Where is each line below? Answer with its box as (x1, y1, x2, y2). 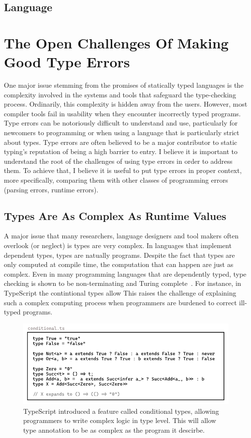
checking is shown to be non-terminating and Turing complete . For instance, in (4, 278, 241, 288)
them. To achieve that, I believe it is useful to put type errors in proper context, (4, 165, 242, 175)
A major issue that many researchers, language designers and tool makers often (4, 231, 239, 241)
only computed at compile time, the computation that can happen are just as (4, 259, 234, 269)
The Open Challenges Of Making (4, 32, 229, 52)
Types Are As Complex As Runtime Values (4, 208, 226, 223)
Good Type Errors (4, 52, 130, 72)
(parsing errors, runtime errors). (4, 184, 99, 194)
